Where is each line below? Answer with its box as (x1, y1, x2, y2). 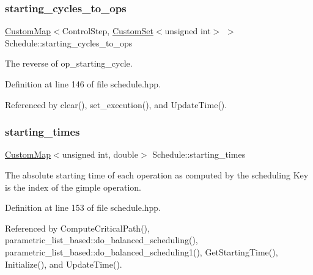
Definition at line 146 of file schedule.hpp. (5, 78, 161, 90)
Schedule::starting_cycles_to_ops (5, 36, 133, 49)
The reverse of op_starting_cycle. (5, 57, 133, 70)
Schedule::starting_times (152, 148, 246, 161)
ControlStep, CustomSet (62, 24, 153, 37)
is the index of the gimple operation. (5, 180, 141, 193)
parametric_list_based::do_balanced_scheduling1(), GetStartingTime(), (5, 245, 278, 258)
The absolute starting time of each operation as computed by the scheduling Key (5, 169, 309, 181)
